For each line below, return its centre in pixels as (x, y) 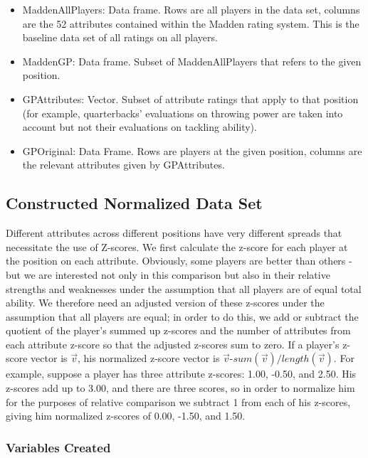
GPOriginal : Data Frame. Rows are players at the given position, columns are (192, 150)
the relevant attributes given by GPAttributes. (123, 165)
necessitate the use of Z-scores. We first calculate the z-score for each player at (177, 246)
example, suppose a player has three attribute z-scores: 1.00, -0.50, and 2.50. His (181, 374)
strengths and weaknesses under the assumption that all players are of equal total (184, 288)
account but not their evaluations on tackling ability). (140, 127)
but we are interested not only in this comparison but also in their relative (168, 274)
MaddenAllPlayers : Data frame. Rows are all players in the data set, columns (191, 9)
